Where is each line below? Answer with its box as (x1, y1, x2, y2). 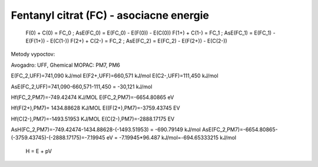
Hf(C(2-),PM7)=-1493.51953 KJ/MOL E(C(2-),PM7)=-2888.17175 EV (11, 115, 175, 122)
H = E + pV (25, 147, 52, 155)
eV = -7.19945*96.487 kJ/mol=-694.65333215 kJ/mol (106, 134, 237, 141)
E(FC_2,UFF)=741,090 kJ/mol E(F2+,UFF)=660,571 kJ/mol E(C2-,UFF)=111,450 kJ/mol (11, 72, 218, 79)
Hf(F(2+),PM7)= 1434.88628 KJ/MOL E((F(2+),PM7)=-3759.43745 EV (11, 104, 180, 111)
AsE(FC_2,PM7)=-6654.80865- (202, 126, 278, 133)
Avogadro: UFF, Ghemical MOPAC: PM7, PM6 (11, 62, 120, 69)
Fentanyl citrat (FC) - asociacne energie (11, 9, 209, 22)
